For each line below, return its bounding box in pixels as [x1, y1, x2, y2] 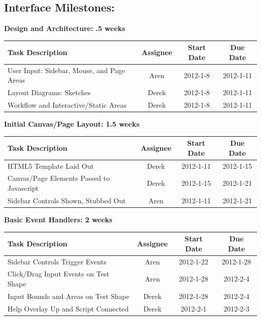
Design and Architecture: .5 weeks [4, 23, 125, 34]
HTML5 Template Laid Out [8, 160, 94, 171]
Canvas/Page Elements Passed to [8, 173, 110, 183]
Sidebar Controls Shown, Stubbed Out [8, 195, 126, 205]
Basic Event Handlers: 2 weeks [4, 214, 112, 225]
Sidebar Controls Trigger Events [8, 256, 106, 266]
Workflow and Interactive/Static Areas [8, 100, 127, 110]
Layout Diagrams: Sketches [8, 87, 91, 98]
